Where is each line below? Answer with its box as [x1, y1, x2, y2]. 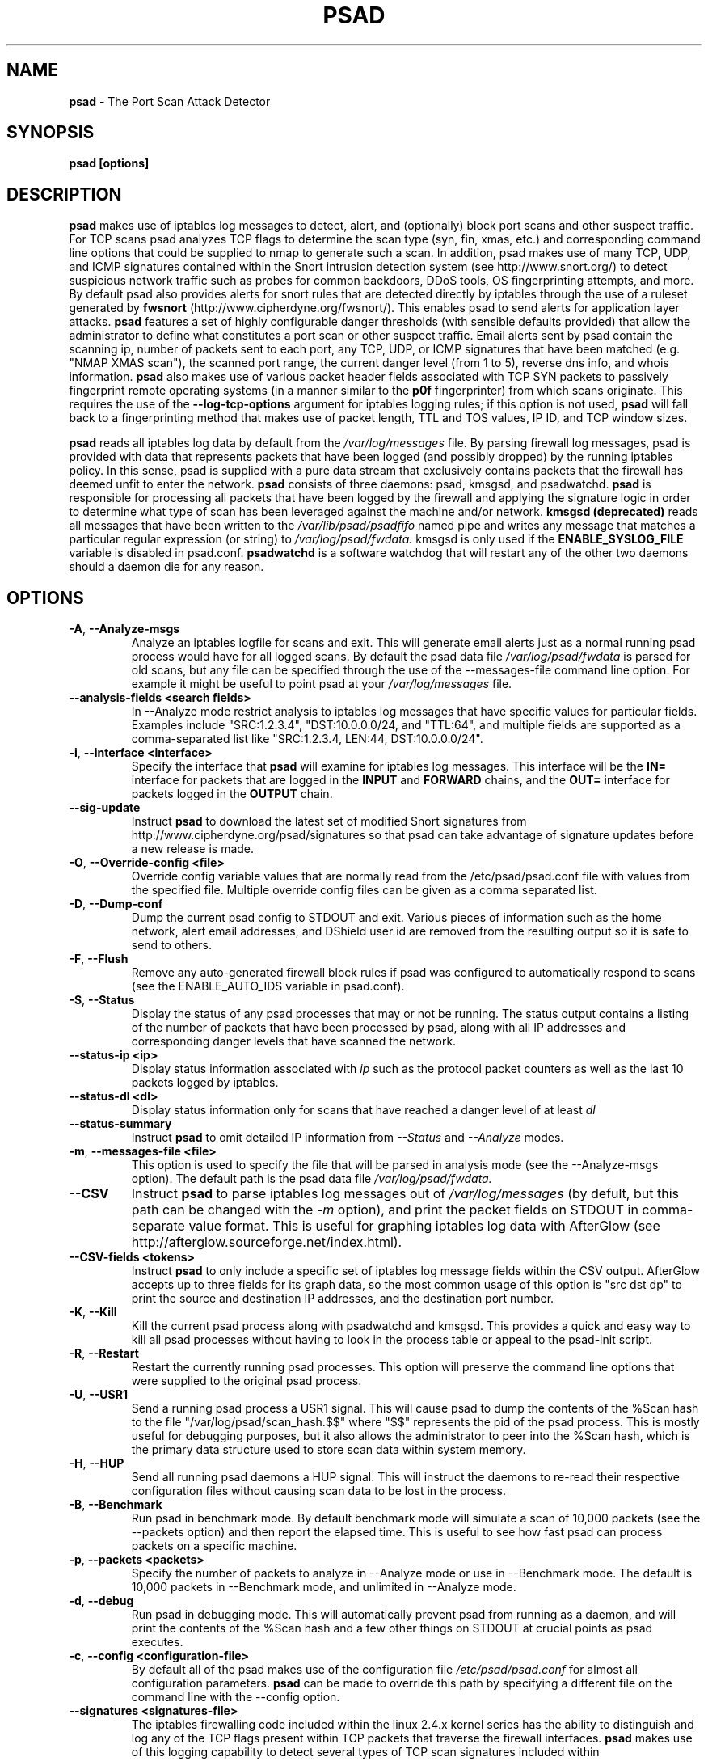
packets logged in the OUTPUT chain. [131, 787, 333, 801]
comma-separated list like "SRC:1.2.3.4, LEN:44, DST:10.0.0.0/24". [131, 732, 483, 746]
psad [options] [69, 156, 150, 171]
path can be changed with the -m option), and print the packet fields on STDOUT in [131, 1201, 638, 1218]
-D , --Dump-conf [69, 897, 163, 911]
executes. [131, 1635, 183, 1649]
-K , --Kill [69, 1305, 117, 1320]
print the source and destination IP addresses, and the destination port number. [131, 1291, 554, 1306]
